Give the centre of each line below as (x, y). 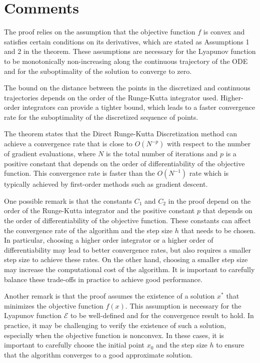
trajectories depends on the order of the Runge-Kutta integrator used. (111, 97)
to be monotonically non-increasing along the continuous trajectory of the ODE (126, 61)
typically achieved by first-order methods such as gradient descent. (106, 184)
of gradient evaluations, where (50, 154)
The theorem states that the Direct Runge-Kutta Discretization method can (121, 134)
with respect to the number (209, 144)
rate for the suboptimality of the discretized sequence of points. (101, 117)
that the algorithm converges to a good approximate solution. (98, 354)
